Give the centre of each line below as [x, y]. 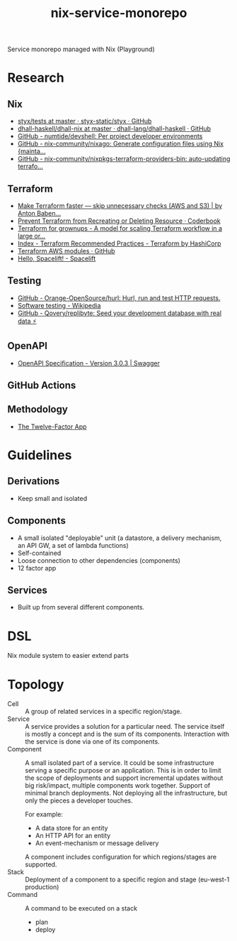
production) [42, 887]
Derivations [34, 481]
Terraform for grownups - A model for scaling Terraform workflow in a [120, 228]
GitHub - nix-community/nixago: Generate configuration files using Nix [121, 144]
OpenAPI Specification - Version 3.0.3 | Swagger [89, 363]
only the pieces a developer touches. [79, 800]
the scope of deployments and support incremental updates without [124, 778]
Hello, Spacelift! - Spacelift [57, 258]
